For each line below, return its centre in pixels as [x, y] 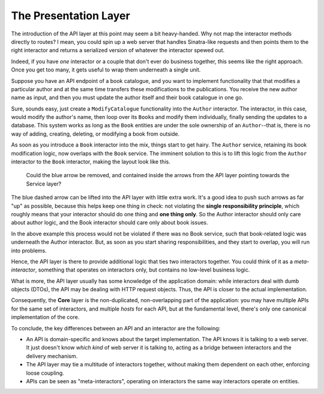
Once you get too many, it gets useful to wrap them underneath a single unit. [106, 70]
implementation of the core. [45, 317]
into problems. [29, 250]
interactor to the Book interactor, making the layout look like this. [91, 162]
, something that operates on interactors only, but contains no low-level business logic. [142, 270]
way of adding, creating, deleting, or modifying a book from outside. [95, 134]
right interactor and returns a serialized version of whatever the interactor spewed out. [118, 50]
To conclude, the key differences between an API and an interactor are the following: [116, 328]
